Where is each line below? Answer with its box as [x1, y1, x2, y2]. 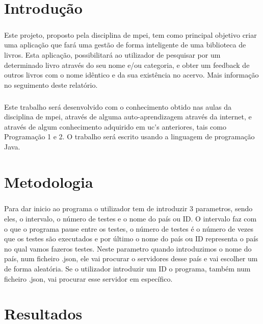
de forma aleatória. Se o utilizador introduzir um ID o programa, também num [4, 263, 251, 273]
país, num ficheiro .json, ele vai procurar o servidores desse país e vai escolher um [4, 253, 258, 264]
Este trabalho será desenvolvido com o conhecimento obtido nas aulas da [4, 101, 231, 112]
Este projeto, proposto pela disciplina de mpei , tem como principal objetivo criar [4, 29, 257, 40]
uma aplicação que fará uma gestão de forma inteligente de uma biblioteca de [4, 39, 246, 50]
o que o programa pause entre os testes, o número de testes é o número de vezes [4, 223, 254, 234]
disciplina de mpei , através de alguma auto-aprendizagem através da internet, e [4, 111, 252, 122]
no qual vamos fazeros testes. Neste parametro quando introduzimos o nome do [4, 243, 252, 254]
